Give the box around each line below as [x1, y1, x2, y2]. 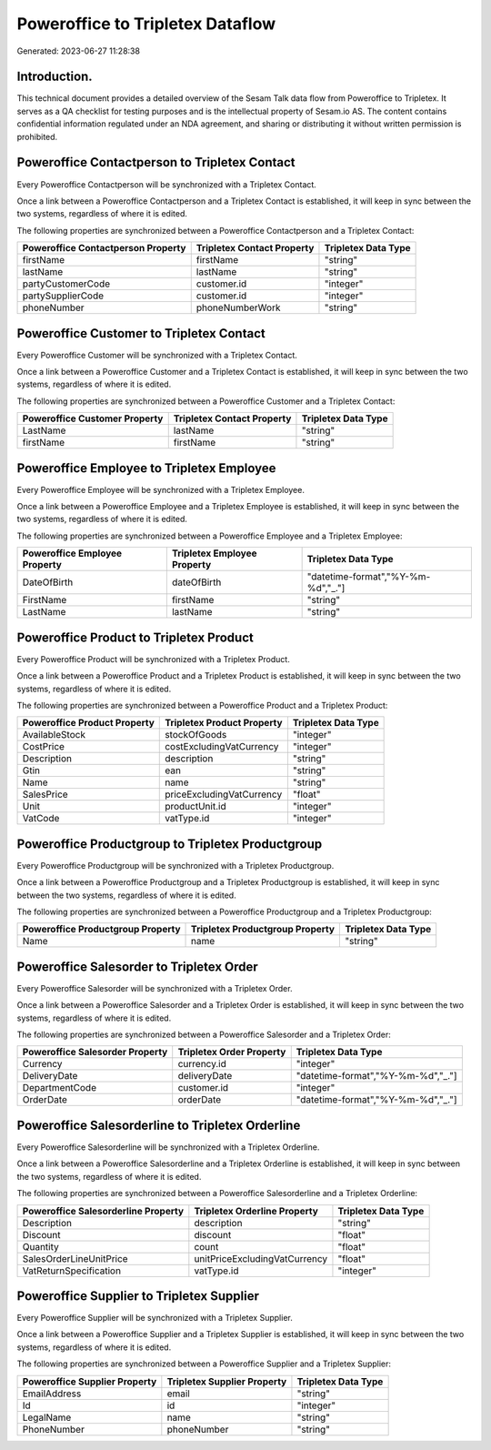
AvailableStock [22, 729, 86, 741]
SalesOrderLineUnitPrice [22, 1252, 128, 1264]
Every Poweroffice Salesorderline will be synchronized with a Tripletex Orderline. [16, 1142, 320, 1153]
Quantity [22, 1240, 59, 1253]
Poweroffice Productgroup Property [22, 923, 181, 936]
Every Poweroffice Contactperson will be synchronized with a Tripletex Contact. [16, 178, 317, 190]
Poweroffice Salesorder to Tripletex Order [16, 959, 258, 974]
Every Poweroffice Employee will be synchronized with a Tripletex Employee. [16, 484, 305, 495]
